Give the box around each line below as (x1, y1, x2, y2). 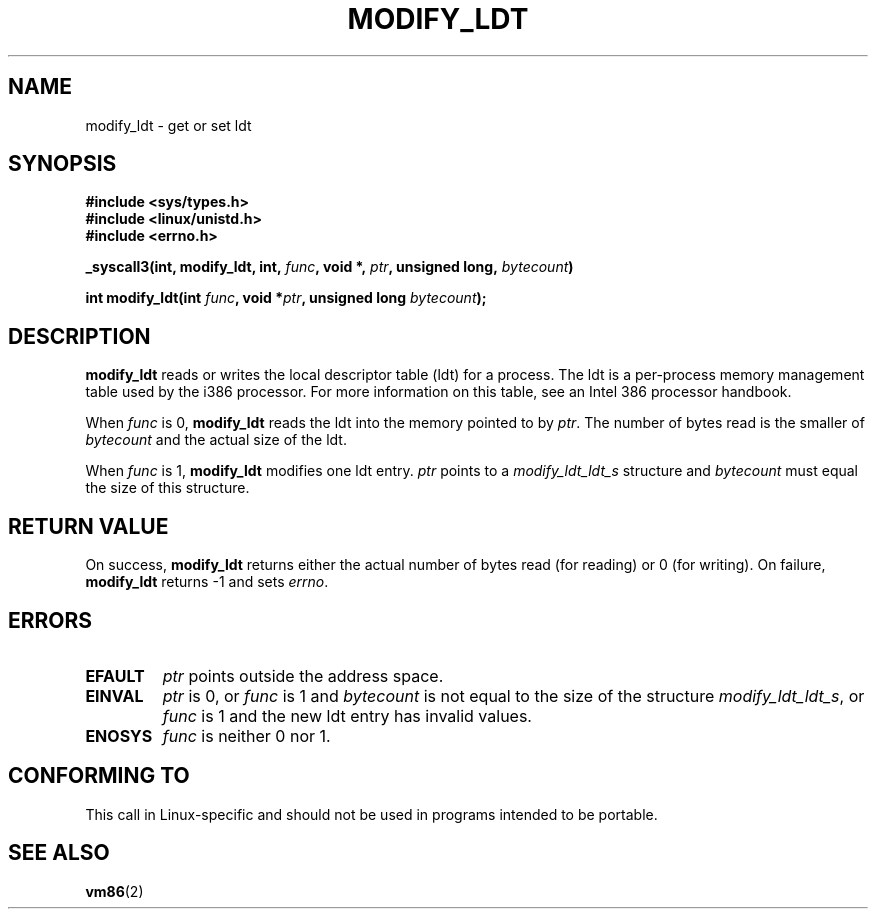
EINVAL (85, 685, 144, 706)
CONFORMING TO (8, 763, 190, 789)
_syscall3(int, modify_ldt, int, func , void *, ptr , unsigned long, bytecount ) (85, 258, 574, 276)
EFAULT (85, 665, 145, 686)
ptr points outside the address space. (162, 665, 444, 686)
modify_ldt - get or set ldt (85, 116, 252, 134)
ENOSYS (85, 725, 153, 746)
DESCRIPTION (8, 323, 151, 349)
